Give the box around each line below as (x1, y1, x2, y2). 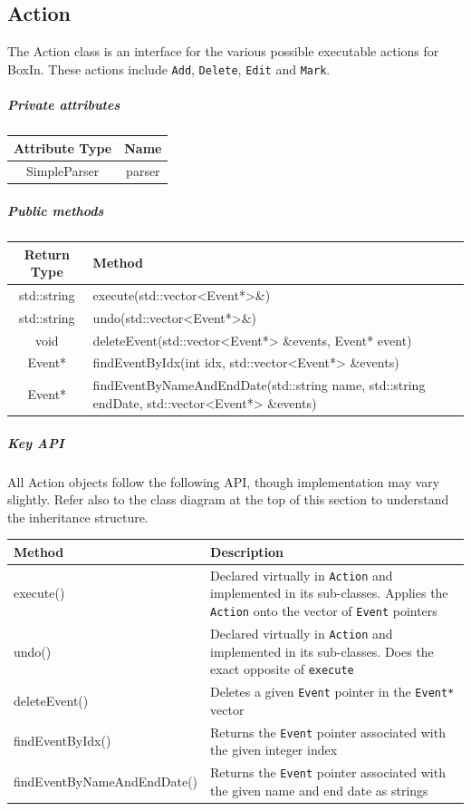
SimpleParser (26, 161, 100, 181)
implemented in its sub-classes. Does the (210, 641, 434, 660)
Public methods (7, 201, 104, 220)
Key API (7, 433, 64, 452)
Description (210, 542, 284, 561)
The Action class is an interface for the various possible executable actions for (7, 42, 439, 61)
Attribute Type (14, 138, 112, 157)
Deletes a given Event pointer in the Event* (210, 682, 455, 701)
